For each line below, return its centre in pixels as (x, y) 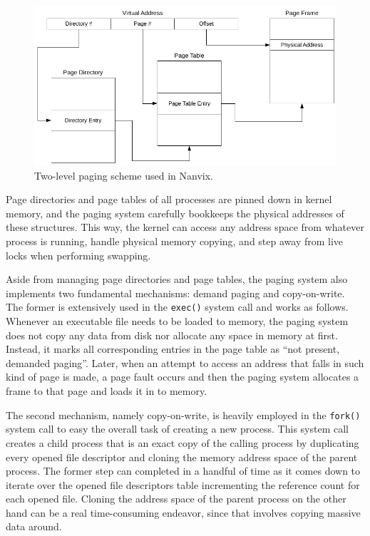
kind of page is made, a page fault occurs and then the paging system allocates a (183, 377)
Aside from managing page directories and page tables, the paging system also (177, 279)
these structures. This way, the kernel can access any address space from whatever (185, 227)
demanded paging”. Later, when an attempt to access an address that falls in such (185, 362)
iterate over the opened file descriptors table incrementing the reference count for (183, 484)
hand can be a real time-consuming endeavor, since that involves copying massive (183, 512)
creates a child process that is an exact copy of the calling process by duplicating (183, 442)
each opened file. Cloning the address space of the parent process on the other (176, 499)
